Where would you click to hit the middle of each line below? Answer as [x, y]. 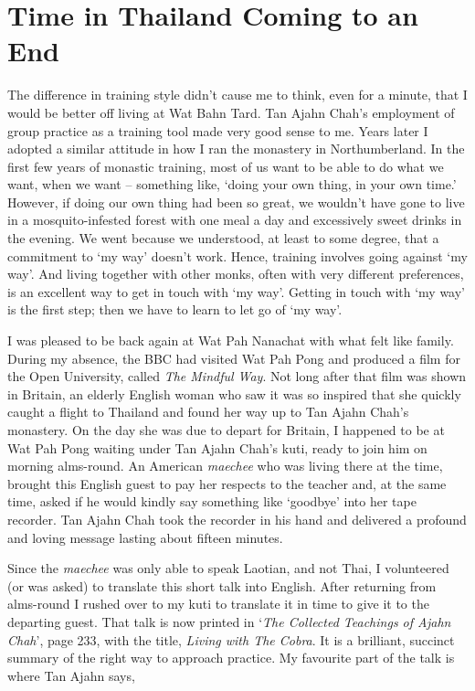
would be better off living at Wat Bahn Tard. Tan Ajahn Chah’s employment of [231, 112]
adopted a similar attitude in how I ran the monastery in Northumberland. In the [236, 149]
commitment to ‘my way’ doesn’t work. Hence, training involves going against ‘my [237, 255]
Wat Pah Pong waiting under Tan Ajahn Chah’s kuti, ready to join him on [217, 447]
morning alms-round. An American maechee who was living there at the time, [225, 466]
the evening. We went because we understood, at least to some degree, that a [223, 238]
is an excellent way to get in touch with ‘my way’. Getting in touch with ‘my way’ [237, 291]
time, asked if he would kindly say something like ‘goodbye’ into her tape [212, 501]
